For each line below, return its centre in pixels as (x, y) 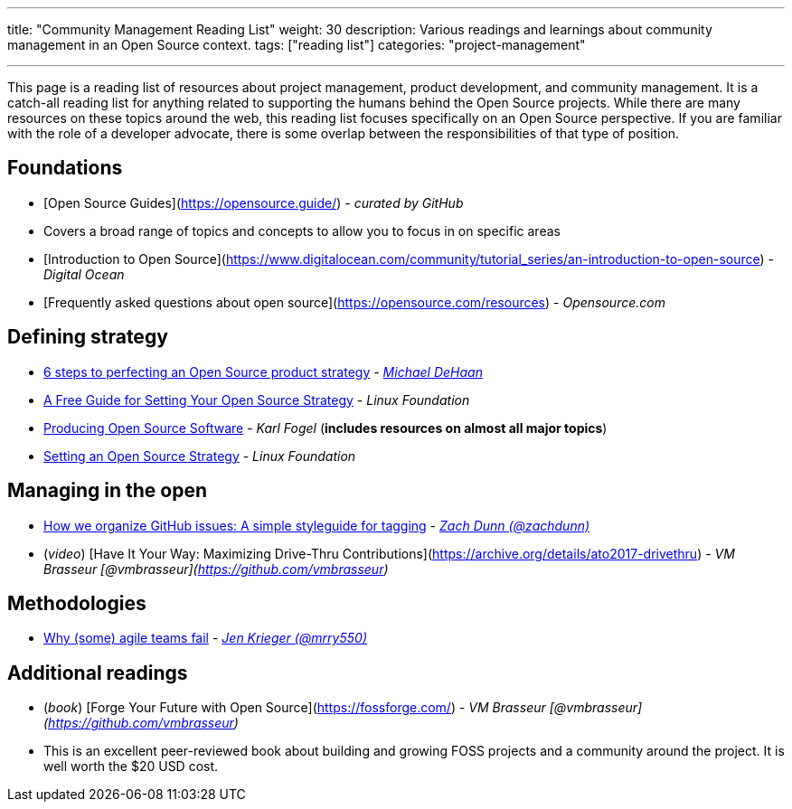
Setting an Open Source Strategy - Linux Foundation (200, 456)
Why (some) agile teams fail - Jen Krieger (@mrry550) (205, 638)
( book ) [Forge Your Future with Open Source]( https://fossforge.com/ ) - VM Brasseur (295, 708)
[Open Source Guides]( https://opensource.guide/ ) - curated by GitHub (254, 202)
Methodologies (77, 603)
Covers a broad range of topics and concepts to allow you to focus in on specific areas (302, 230)
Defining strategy (88, 337)
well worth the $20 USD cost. (131, 767)
